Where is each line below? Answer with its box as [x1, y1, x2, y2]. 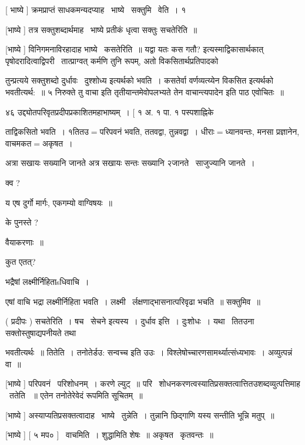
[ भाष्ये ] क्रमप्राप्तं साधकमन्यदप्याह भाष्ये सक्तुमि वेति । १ [5, 4, 186, 15]
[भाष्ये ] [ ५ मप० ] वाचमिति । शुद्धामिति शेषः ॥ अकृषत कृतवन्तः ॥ [5, 429, 213, 441]
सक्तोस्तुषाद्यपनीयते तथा [5, 326, 76, 338]
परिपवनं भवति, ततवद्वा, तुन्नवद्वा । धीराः [99, 125, 214, 138]
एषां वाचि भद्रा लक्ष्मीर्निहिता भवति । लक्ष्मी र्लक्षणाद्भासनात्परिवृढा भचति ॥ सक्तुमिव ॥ [5, 295, 260, 307]
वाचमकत [5, 137, 32, 149]
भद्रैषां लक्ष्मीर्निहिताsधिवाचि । [5, 275, 89, 287]
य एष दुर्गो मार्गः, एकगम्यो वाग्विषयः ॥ [5, 196, 113, 208]
